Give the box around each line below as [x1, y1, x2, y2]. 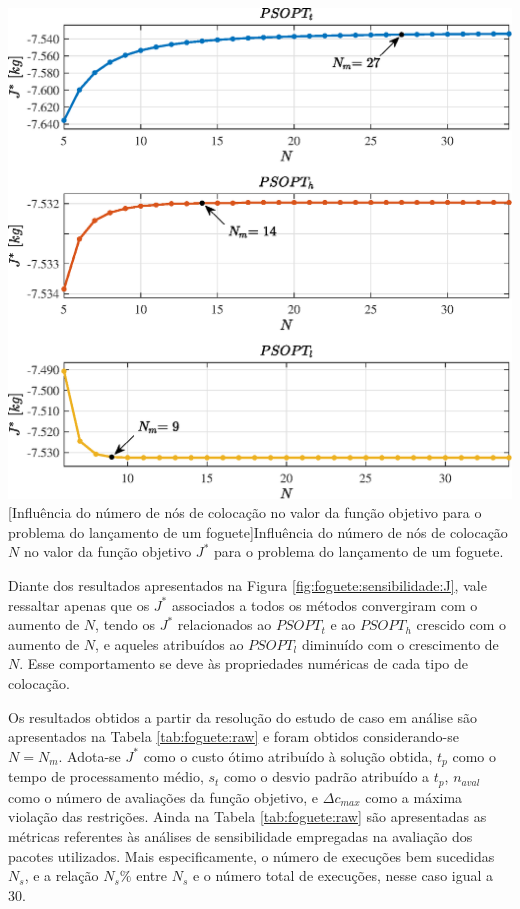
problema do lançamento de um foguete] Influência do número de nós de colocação [8, 521, 508, 542]
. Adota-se [58, 745, 121, 766]
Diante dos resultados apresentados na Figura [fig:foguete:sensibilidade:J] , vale [8, 575, 487, 596]
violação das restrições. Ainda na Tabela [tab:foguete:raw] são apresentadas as [8, 806, 487, 827]
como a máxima [365, 786, 463, 807]
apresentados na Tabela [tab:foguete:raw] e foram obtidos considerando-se [8, 726, 459, 747]
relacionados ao [177, 614, 272, 635]
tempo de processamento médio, [8, 766, 204, 787]
